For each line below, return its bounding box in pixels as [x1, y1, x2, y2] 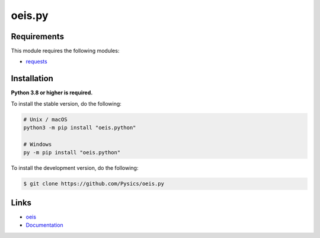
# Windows [23, 141, 52, 148]
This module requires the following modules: [11, 47, 120, 55]
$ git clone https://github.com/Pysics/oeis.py [23, 180, 164, 187]
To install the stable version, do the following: [11, 100, 121, 107]
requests [25, 58, 47, 65]
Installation [11, 74, 53, 84]
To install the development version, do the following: [11, 164, 139, 172]
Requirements [11, 31, 65, 42]
